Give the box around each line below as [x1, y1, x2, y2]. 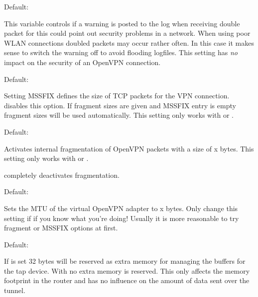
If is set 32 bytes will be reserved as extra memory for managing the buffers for [4, 256, 246, 266]
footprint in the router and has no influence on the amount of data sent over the [4, 275, 250, 286]
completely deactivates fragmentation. [4, 169, 120, 180]
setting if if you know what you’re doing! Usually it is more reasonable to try [4, 213, 239, 223]
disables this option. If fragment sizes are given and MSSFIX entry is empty [4, 100, 236, 110]
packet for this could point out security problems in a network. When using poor [4, 28, 251, 38]
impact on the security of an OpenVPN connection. [4, 57, 161, 67]
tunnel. [4, 285, 25, 296]
